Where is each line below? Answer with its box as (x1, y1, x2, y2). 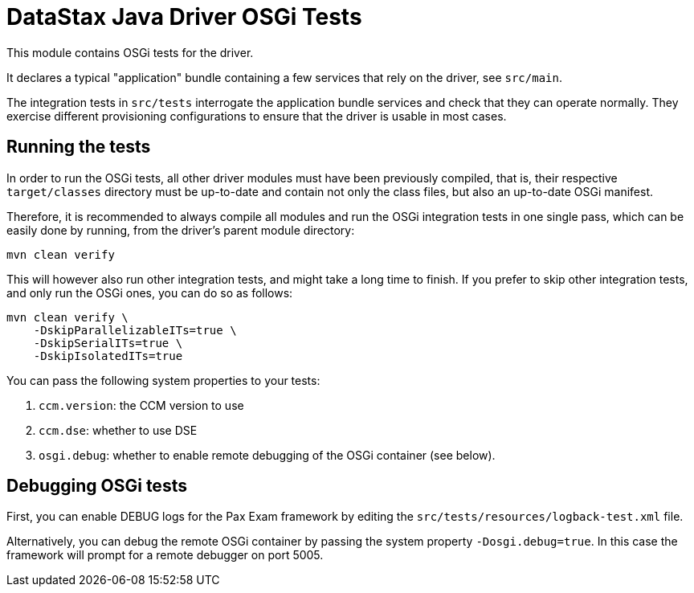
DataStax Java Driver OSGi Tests (6, 3, 362, 31)
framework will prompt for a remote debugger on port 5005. (6, 548, 324, 562)
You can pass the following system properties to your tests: (6, 373, 320, 387)
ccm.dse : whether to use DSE (39, 423, 198, 437)
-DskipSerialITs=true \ (33, 336, 183, 350)
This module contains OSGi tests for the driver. (6, 45, 254, 59)
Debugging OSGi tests (6, 476, 187, 497)
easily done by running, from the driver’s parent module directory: (6, 223, 355, 237)
